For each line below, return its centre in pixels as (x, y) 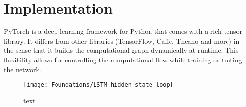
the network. (23, 69)
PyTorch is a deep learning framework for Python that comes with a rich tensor (123, 31)
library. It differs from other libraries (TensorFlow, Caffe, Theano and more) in (122, 40)
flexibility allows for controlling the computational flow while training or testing (123, 59)
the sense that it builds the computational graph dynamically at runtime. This (121, 50)
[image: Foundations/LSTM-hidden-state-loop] (98, 85)
